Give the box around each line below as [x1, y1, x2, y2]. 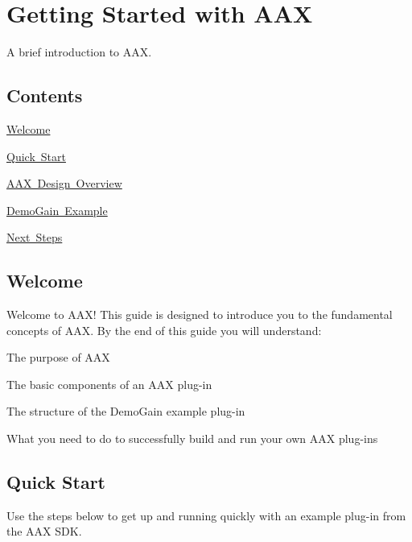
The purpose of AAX [6, 349, 110, 366]
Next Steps [6, 229, 63, 246]
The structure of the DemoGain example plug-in [6, 403, 245, 420]
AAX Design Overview [6, 175, 122, 192]
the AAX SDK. [6, 523, 82, 540]
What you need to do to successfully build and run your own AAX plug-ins [6, 430, 378, 447]
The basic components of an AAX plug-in [6, 375, 212, 392]
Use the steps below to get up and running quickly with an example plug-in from [6, 507, 406, 523]
